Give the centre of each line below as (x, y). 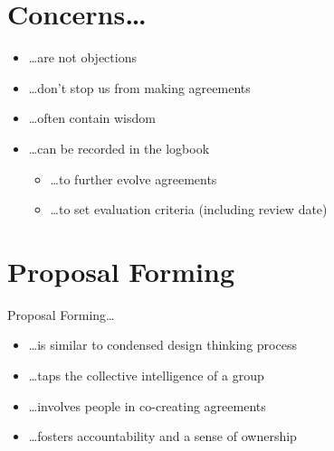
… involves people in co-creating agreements (147, 405)
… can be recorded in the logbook (119, 148)
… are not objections (82, 57)
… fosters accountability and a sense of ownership (162, 436)
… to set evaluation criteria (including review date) (189, 209)
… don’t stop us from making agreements (139, 87)
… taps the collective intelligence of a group (146, 375)
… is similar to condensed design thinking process (162, 345)
